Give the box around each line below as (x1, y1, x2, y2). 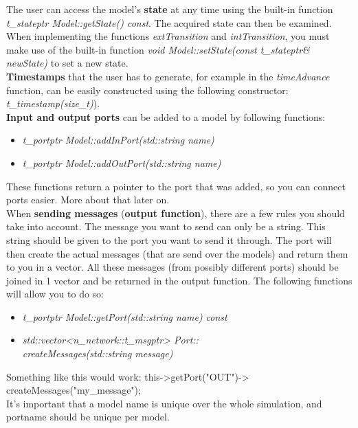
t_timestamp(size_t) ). (6, 96, 100, 111)
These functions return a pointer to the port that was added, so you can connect (6, 179, 346, 193)
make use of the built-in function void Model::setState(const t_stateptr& (6, 42, 310, 56)
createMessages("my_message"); (6, 383, 141, 397)
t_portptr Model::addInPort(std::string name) (22, 133, 214, 147)
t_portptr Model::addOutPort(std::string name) (22, 155, 221, 170)
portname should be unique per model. (6, 409, 170, 424)
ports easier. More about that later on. (6, 192, 170, 207)
